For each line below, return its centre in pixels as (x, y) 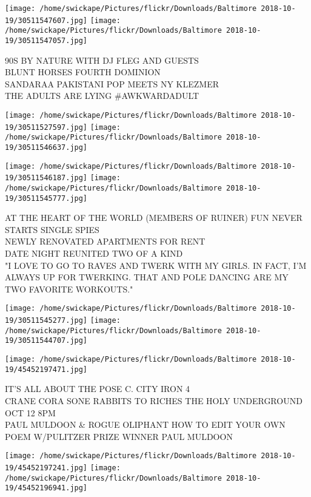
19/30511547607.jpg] (46, 20)
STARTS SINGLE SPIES (52, 229)
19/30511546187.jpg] (46, 178)
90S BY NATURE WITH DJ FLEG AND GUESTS (102, 60)
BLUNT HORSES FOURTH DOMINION (83, 72)
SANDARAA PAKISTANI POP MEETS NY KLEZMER (112, 83)
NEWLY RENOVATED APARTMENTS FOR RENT (105, 241)
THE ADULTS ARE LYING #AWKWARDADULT (102, 96)
